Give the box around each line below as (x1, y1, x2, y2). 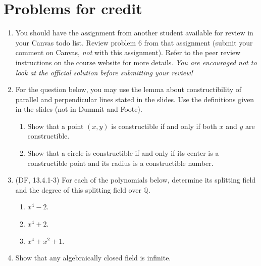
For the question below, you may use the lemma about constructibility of (15, 84, 242, 95)
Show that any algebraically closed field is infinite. (15, 252, 171, 263)
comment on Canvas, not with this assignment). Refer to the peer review (15, 47, 241, 58)
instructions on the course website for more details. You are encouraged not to (15, 57, 257, 67)
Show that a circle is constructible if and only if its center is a (27, 148, 219, 158)
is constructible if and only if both (111, 120, 217, 131)
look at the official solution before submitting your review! (15, 67, 193, 77)
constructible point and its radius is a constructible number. (27, 157, 214, 168)
